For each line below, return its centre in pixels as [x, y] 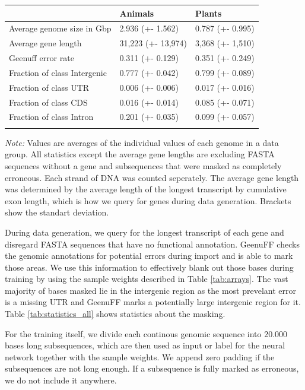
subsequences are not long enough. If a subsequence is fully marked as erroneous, [152, 368]
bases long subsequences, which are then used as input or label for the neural [145, 345]
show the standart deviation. [57, 212]
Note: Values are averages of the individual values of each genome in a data [142, 142]
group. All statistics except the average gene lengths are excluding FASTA [140, 154]
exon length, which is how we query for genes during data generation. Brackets [148, 200]
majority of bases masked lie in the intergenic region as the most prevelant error [151, 290]
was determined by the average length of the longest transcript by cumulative [146, 189]
